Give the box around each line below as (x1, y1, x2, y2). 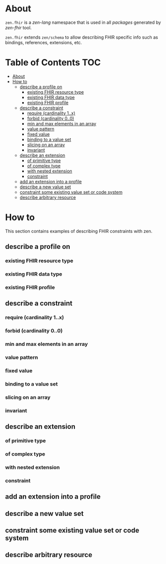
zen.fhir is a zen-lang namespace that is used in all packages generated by (5, 19, 161, 25)
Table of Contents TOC (5, 57, 101, 68)
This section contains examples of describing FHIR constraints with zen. (5, 228, 153, 234)
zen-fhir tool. (5, 24, 32, 30)
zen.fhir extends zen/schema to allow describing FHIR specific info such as (5, 34, 159, 40)
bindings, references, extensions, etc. (5, 39, 82, 45)
